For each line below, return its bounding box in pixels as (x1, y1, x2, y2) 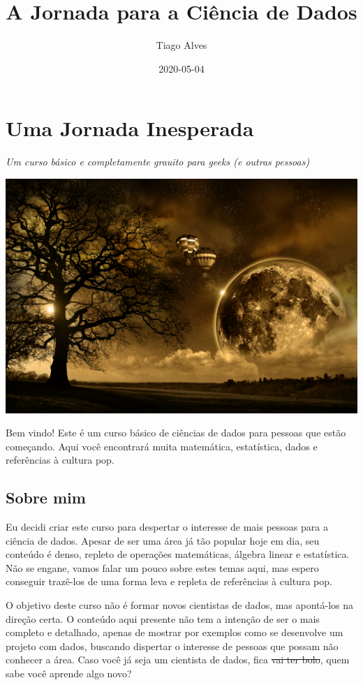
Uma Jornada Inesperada (6, 114, 254, 142)
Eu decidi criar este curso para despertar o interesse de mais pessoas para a (6, 520, 328, 534)
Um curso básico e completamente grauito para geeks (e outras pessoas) (6, 154, 310, 169)
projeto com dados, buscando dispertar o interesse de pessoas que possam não (6, 638, 339, 653)
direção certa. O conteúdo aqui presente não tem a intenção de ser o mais (6, 611, 320, 626)
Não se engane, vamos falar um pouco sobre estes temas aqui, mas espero (6, 560, 319, 575)
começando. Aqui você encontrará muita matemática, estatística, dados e (6, 439, 318, 453)
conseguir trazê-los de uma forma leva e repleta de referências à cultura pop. (6, 574, 332, 589)
